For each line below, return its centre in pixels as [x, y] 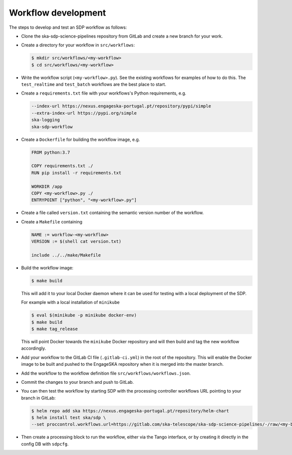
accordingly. [34, 348]
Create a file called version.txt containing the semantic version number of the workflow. [112, 213]
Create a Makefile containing [52, 221]
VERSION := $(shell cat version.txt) [76, 242]
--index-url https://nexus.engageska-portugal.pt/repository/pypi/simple [121, 106]
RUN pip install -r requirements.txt [76, 173]
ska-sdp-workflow [52, 127]
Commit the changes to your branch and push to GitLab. [77, 382]
